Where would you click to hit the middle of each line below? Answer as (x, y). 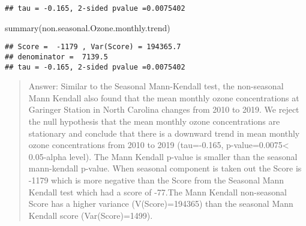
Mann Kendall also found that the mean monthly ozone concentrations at (164, 97)
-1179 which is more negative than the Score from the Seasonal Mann (156, 180)
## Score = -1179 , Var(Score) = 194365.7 (93, 47)
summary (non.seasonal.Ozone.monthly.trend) (88, 27)
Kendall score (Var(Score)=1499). (91, 215)
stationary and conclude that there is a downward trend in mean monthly (164, 133)
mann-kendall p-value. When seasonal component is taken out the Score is (165, 168)
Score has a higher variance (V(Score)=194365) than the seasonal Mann (161, 204)
